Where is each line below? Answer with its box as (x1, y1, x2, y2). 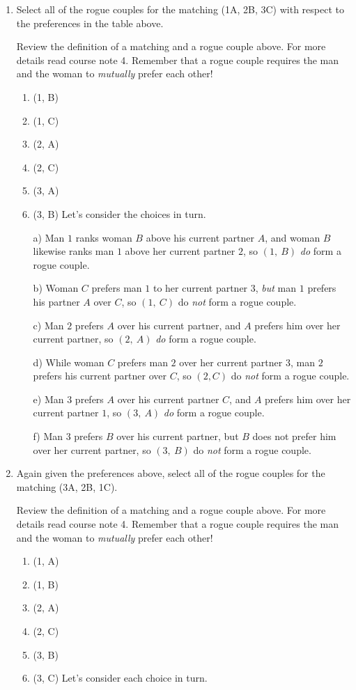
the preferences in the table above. (16, 15, 164, 30)
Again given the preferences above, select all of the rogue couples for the (16, 466, 325, 480)
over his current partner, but (116, 429, 239, 444)
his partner (33, 294, 80, 308)
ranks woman (75, 230, 132, 244)
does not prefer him (252, 429, 336, 444)
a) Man (33, 230, 65, 244)
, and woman (265, 230, 320, 244)
